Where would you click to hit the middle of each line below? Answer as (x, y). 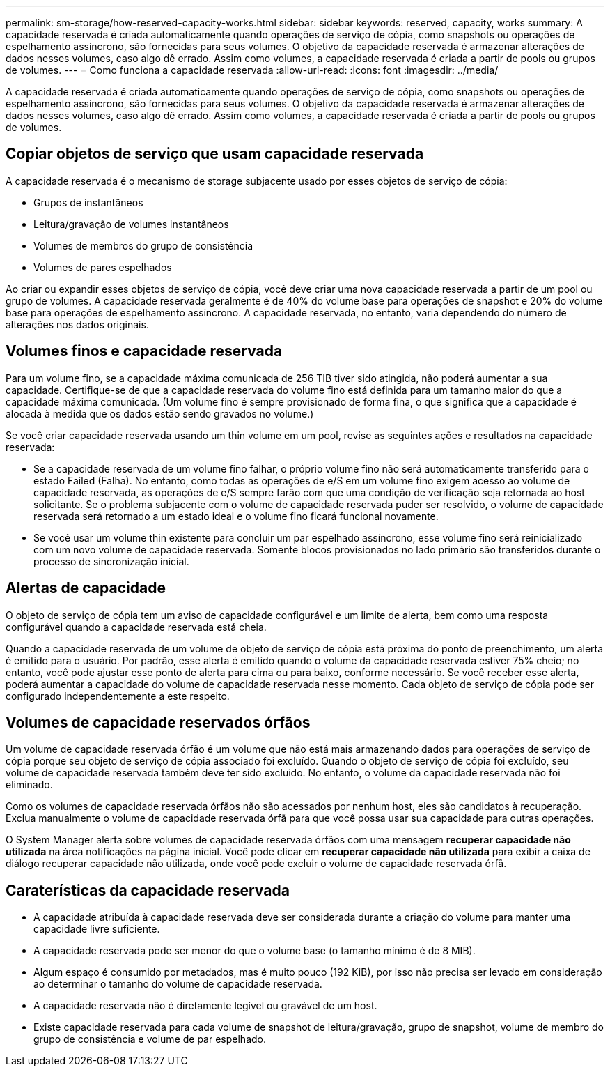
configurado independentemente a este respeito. (118, 696)
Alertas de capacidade (86, 588)
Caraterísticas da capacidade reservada (148, 890)
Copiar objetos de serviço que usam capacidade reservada (215, 154)
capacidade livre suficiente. (97, 929)
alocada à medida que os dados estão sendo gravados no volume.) (160, 413)
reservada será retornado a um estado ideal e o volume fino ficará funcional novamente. (236, 516)
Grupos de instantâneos (88, 202)
